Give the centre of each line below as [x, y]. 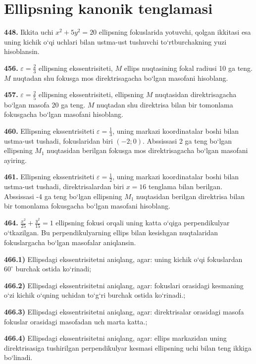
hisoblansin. [22, 51]
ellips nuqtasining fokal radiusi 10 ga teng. [188, 68]
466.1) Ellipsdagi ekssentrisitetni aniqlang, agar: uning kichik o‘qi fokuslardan [123, 259]
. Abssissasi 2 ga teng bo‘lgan [187, 140]
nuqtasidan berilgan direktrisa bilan [190, 196]
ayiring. [15, 160]
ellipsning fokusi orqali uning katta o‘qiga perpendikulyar [143, 223]
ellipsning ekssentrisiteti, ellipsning [91, 94]
